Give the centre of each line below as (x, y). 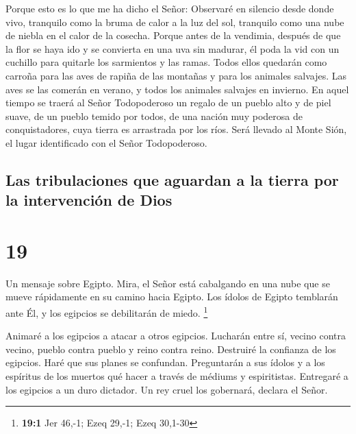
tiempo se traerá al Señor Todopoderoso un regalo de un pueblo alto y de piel (168, 103)
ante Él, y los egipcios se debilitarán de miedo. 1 (107, 312)
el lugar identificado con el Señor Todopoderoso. (106, 142)
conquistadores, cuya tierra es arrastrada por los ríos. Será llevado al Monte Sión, (176, 129)
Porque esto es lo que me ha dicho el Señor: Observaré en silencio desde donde (170, 8)
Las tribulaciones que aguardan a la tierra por (172, 179)
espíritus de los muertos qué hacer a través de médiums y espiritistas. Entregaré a (177, 376)
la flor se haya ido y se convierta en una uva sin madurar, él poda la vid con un (173, 48)
